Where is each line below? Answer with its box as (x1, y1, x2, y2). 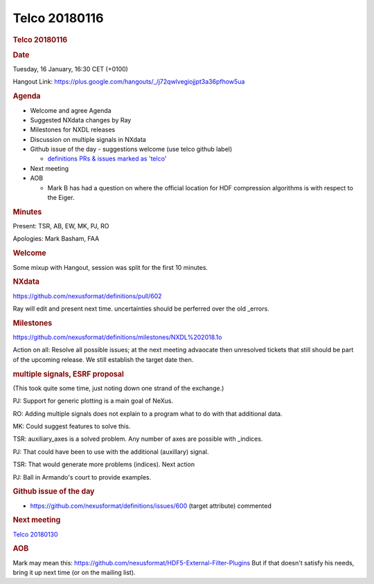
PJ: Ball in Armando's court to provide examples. (12, 473, 152, 481)
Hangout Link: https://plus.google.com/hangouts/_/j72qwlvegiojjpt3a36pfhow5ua (12, 77, 245, 86)
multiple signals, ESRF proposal (12, 369, 124, 378)
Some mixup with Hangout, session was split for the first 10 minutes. (12, 263, 208, 271)
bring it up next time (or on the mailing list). (12, 568, 136, 577)
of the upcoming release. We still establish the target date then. (12, 355, 194, 363)
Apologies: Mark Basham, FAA (12, 235, 100, 243)
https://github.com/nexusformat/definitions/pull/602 (12, 291, 162, 300)
